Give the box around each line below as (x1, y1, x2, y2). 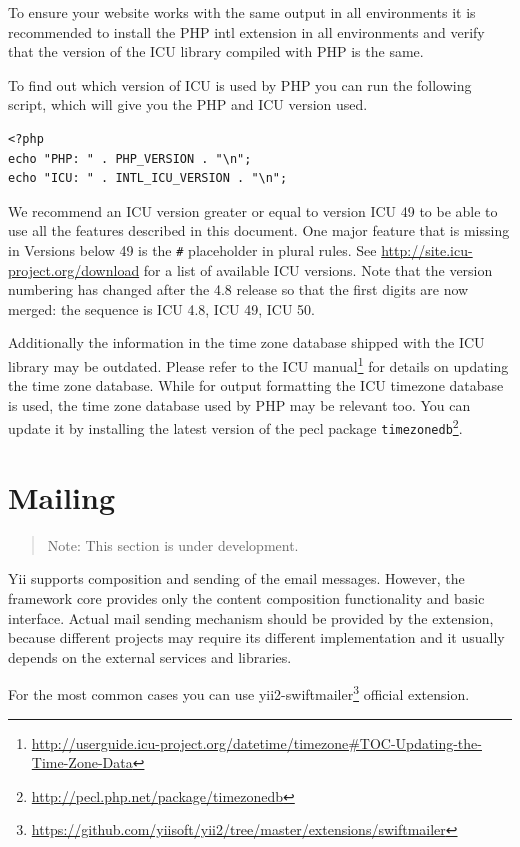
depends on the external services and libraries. (8, 646, 292, 667)
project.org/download (8, 259, 140, 280)
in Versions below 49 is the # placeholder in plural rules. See (8, 239, 377, 260)
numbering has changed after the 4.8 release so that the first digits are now (8, 279, 469, 300)
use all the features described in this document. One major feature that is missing (8, 220, 510, 241)
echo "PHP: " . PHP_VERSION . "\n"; (8, 151, 252, 166)
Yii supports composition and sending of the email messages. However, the (8, 568, 465, 589)
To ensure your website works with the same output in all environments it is (8, 2, 476, 22)
